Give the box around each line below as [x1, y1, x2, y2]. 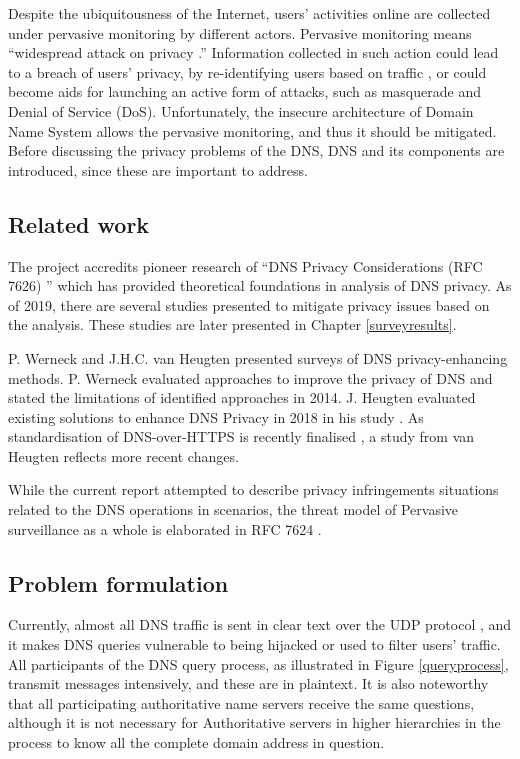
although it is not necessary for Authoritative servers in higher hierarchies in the [8, 712, 501, 733]
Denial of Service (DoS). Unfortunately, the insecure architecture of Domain [8, 100, 474, 121]
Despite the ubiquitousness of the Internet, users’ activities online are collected [8, 3, 491, 23]
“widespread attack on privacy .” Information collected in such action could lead [8, 42, 499, 63]
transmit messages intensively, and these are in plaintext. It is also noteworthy [8, 673, 489, 694]
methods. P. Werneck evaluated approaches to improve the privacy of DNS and [8, 367, 493, 388]
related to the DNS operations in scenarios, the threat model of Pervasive [8, 499, 459, 520]
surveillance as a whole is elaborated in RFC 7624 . [8, 518, 322, 539]
